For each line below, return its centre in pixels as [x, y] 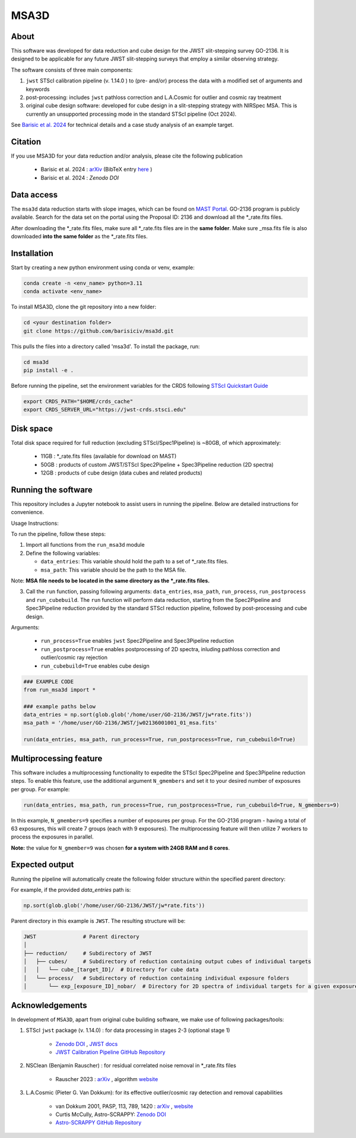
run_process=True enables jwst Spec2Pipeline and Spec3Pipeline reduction [137, 641]
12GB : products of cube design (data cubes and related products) [122, 473]
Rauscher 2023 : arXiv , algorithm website [107, 1079]
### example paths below [60, 706]
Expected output [42, 865]
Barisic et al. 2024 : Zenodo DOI [80, 177]
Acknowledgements [49, 1005]
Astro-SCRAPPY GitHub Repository [98, 1123]
